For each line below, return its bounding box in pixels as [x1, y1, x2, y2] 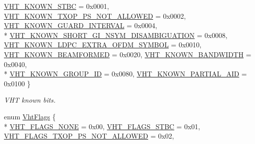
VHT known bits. [4, 95, 56, 105]
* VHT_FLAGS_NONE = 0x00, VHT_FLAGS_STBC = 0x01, [4, 121, 200, 131]
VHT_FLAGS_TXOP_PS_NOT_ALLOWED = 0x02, [4, 131, 174, 141]
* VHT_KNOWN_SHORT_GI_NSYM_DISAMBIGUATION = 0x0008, [4, 30, 227, 40]
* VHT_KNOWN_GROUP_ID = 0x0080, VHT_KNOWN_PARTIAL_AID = [4, 69, 247, 79]
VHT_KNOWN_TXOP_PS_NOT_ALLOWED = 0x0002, [4, 10, 186, 21]
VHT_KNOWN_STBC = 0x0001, [4, 1, 109, 11]
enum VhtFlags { [4, 111, 56, 121]
